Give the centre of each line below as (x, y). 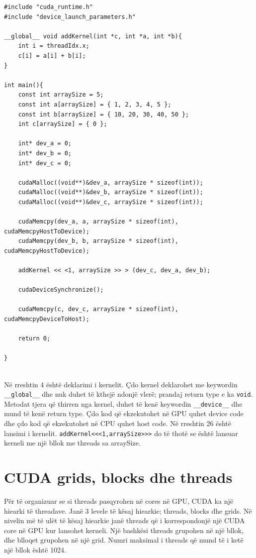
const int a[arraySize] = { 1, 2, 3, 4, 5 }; (95, 104)
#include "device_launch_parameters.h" (70, 17)
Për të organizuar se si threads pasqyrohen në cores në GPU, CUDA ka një (119, 501)
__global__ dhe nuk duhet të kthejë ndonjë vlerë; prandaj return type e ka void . (128, 394)
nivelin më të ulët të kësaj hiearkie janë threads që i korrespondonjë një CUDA (125, 520)
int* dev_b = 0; (45, 153)
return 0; (34, 339)
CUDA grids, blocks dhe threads (118, 477)
